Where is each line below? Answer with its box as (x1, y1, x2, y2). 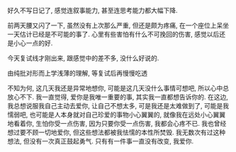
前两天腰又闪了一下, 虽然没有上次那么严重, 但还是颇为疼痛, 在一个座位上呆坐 (7, 21, 229, 30)
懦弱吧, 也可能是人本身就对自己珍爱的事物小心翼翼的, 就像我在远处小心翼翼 (7, 110, 225, 119)
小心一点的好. (13, 39, 53, 47)
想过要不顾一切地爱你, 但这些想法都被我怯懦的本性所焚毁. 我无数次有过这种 (7, 128, 225, 136)
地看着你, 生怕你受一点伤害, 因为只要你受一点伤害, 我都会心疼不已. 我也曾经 (7, 119, 227, 127)
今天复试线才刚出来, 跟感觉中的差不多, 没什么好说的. (7, 54, 159, 62)
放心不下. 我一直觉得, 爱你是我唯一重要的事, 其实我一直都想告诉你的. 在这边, (7, 93, 228, 101)
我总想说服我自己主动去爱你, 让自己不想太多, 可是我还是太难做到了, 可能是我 (7, 102, 229, 110)
